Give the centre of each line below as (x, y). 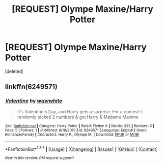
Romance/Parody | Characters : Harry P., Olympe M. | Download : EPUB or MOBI (72, 134)
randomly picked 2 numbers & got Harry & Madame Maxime (78, 117)
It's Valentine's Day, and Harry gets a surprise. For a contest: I (80, 111)
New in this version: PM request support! (40, 158)
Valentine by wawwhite (34, 101)
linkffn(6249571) (31, 87)
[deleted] (14, 71)
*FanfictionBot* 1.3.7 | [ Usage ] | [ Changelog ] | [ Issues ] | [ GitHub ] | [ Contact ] (82, 149)
